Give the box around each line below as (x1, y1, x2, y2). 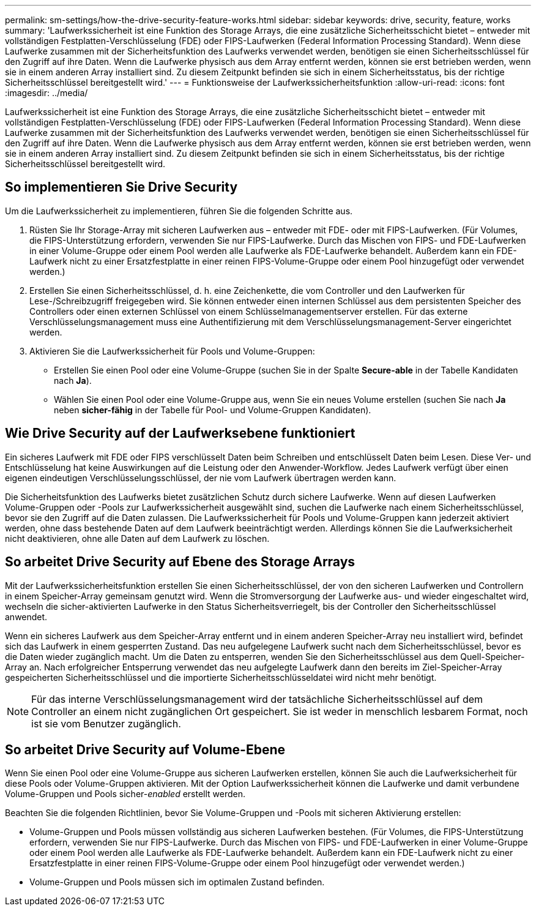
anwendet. (5, 611, 48, 622)
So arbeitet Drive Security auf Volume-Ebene (5, 741, 285, 757)
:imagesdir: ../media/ (5, 88, 88, 98)
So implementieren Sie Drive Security (5, 179, 238, 195)
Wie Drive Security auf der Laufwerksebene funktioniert (5, 426, 355, 441)
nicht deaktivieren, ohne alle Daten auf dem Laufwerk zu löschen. (5, 533, 270, 544)
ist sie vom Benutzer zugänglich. (31, 717, 181, 730)
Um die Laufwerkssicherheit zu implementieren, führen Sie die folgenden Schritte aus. (5, 205, 353, 216)
